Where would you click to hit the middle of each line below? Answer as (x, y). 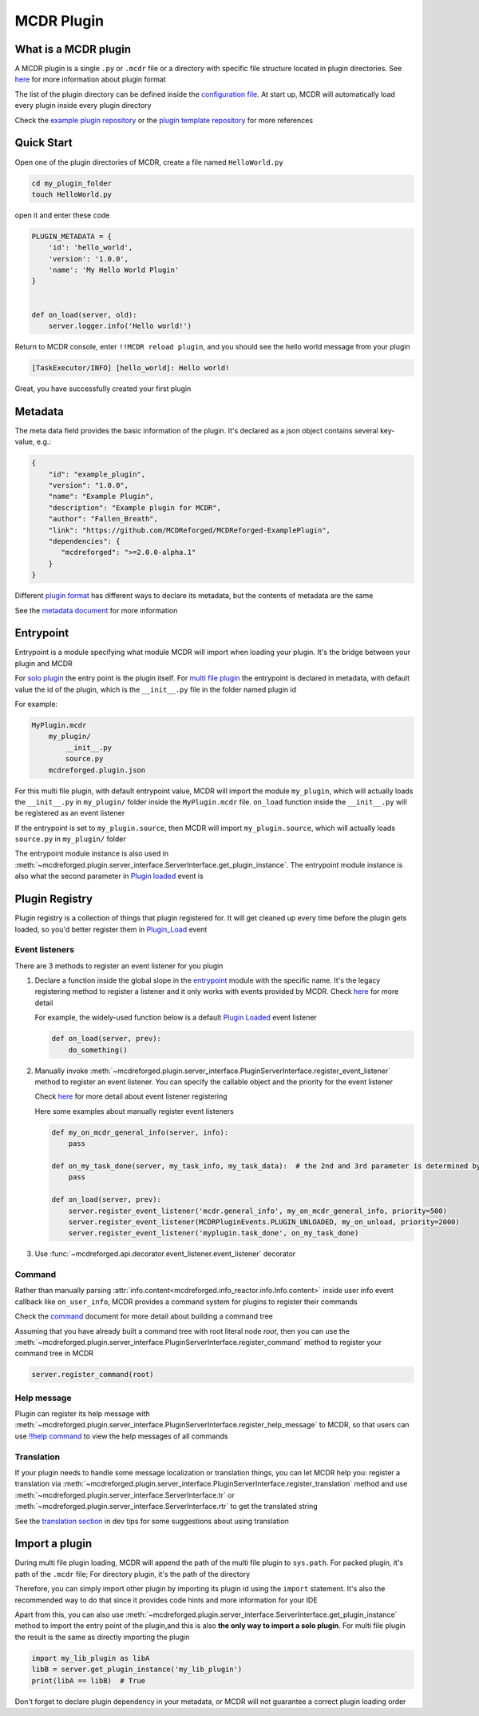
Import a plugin (53, 1544)
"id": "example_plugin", (97, 474)
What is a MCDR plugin (73, 49)
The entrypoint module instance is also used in (92, 854)
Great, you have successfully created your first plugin (103, 389)
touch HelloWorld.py (71, 194)
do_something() (98, 1050)
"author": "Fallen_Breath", (103, 519)
